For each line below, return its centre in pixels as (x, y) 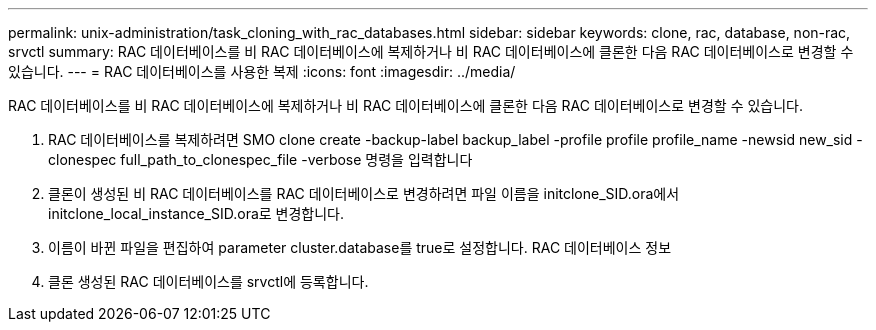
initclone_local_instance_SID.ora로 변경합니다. (196, 213)
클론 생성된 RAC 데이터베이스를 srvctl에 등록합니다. (208, 281)
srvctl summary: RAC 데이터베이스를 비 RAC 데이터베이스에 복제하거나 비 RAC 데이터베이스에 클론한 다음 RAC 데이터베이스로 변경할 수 (431, 51)
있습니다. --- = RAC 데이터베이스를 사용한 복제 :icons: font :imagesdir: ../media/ (262, 71)
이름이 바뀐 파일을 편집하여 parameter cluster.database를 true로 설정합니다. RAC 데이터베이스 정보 (360, 247)
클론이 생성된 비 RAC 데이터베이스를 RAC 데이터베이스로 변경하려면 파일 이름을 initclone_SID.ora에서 (364, 193)
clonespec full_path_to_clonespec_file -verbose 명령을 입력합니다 (260, 159)
